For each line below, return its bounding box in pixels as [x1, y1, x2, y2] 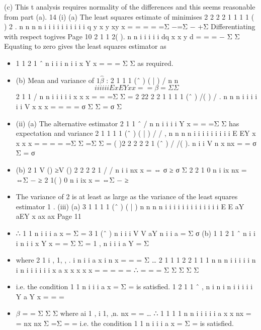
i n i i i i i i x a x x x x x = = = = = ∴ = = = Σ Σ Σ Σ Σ [16, 264, 199, 275]
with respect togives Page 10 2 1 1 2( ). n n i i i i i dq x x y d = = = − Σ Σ [4, 31, 240, 41]
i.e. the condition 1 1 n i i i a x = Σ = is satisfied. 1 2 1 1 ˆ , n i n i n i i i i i [16, 281, 253, 292]
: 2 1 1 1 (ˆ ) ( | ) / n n [106, 74, 179, 85]
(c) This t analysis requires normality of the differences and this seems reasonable [4, 2, 255, 12]
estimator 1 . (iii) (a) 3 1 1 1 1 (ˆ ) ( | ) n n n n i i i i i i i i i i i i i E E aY [16, 201, 244, 211]
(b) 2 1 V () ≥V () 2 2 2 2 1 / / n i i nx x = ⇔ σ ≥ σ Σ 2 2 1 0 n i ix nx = [16, 164, 247, 175]
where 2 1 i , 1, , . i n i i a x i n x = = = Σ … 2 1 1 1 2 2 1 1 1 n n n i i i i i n [16, 255, 256, 265]
